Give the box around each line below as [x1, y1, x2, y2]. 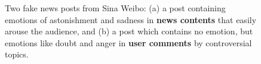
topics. [5, 48, 29, 60]
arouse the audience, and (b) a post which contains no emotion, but [5, 25, 253, 37]
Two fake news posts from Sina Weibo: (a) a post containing [5, 2, 226, 14]
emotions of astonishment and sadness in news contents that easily [5, 13, 257, 25]
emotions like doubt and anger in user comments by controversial [5, 36, 252, 49]
